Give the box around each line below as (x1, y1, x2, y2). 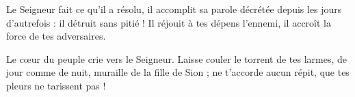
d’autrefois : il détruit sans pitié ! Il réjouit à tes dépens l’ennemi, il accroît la (6, 15, 331, 29)
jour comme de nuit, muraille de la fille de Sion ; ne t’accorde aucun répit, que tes (6, 65, 350, 79)
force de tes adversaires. (6, 29, 106, 43)
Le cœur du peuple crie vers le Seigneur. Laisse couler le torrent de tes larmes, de (6, 51, 347, 66)
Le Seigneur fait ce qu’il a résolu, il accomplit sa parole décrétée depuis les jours (6, 2, 342, 16)
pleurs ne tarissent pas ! (6, 78, 106, 92)
